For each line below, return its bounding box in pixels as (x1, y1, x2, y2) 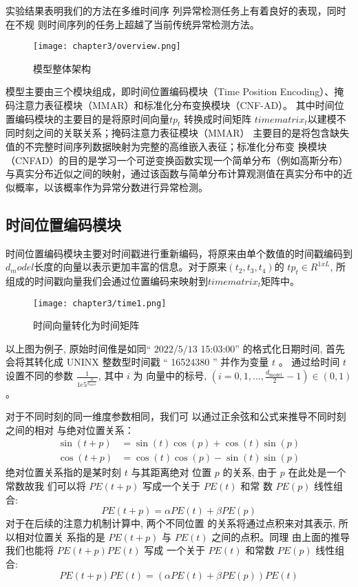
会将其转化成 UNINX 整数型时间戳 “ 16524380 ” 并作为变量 (6, 355, 269, 369)
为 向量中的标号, (133, 368, 207, 383)
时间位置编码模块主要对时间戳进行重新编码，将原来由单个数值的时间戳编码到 (6, 246, 352, 260)
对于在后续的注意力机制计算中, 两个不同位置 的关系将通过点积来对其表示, (6, 516, 336, 530)
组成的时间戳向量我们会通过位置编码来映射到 (6, 273, 208, 288)
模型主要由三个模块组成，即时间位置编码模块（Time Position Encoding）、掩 (6, 84, 344, 99)
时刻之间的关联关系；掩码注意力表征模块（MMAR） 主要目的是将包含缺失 (14, 126, 350, 140)
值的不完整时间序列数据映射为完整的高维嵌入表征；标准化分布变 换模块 (6, 139, 327, 154)
